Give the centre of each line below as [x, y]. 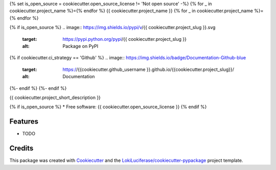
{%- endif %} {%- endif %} [38, 88]
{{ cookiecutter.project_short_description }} [55, 98]
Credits [21, 148]
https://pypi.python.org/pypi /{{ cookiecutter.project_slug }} [124, 39]
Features [24, 122]
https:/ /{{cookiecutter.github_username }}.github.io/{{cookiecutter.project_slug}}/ [148, 69]
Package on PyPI [80, 46]
